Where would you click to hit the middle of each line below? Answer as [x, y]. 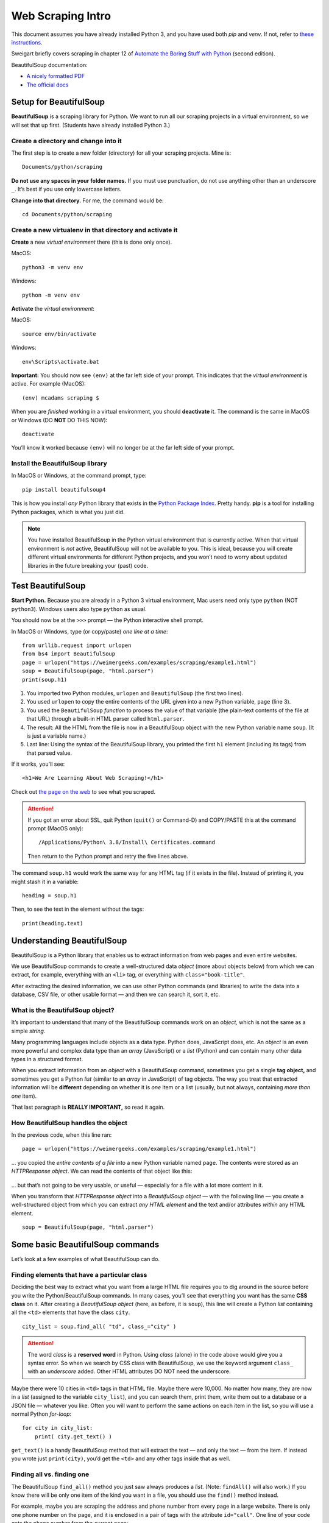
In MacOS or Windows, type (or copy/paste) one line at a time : [90, 631]
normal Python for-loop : [41, 1414]
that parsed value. [49, 753]
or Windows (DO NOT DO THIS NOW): [59, 420]
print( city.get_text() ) [73, 1436]
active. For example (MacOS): [48, 384]
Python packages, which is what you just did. [68, 512]
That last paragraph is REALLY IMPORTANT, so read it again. [88, 1107]
